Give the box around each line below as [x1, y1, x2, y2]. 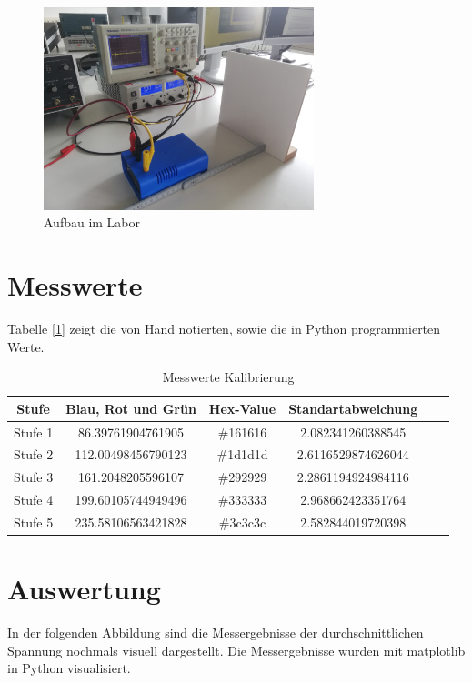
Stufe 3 [14, 467, 54, 487]
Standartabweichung [288, 398, 418, 417]
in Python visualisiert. [7, 658, 131, 678]
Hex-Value [208, 398, 276, 417]
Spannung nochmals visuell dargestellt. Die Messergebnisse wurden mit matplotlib [7, 640, 466, 659]
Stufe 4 [14, 490, 54, 509]
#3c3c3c [218, 512, 266, 531]
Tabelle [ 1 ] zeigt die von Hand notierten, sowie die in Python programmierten [7, 318, 441, 337]
